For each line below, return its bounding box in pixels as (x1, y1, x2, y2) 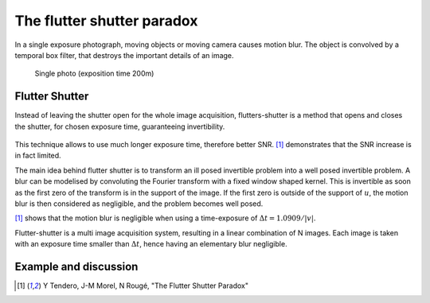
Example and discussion (14, 259, 139, 274)
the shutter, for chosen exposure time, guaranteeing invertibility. (14, 122, 225, 131)
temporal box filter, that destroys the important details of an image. (14, 50, 234, 60)
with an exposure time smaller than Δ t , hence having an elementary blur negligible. (14, 239, 287, 249)
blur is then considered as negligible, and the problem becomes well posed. (14, 199, 264, 208)
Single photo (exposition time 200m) (34, 68, 154, 79)
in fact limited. (14, 151, 61, 161)
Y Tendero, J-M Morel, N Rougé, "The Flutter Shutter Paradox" (42, 281, 249, 290)
